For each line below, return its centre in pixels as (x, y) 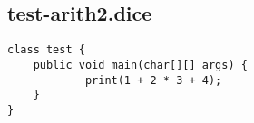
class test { (46, 50)
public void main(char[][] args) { (140, 65)
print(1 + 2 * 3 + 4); (153, 80)
